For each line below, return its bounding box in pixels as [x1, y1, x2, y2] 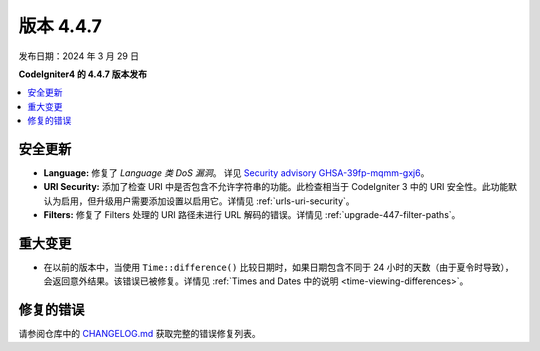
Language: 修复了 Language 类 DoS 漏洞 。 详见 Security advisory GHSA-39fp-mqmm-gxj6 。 [43, 167, 430, 179]
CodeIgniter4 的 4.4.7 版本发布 [18, 68, 147, 80]
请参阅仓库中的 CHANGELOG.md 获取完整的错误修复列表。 [18, 328, 262, 340]
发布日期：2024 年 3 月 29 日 [18, 50, 140, 62]
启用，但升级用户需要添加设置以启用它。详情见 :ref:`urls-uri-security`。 [60, 195, 355, 207]
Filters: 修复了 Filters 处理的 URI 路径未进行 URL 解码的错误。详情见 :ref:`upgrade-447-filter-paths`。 [43, 209, 461, 221]
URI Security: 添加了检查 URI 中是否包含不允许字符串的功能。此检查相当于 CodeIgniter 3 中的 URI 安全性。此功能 [43, 181, 509, 193]
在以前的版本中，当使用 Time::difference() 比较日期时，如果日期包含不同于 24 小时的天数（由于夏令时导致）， [43, 261, 514, 274]
